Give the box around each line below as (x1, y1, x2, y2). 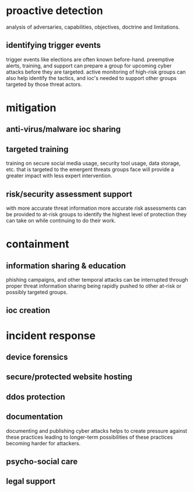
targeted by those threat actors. (6, 81, 83, 88)
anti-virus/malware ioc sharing (6, 124, 121, 134)
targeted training (6, 144, 69, 154)
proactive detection (6, 4, 103, 18)
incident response (6, 329, 96, 342)
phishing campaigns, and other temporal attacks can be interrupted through (6, 276, 188, 283)
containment (6, 238, 69, 251)
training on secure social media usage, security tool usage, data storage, (6, 160, 181, 167)
